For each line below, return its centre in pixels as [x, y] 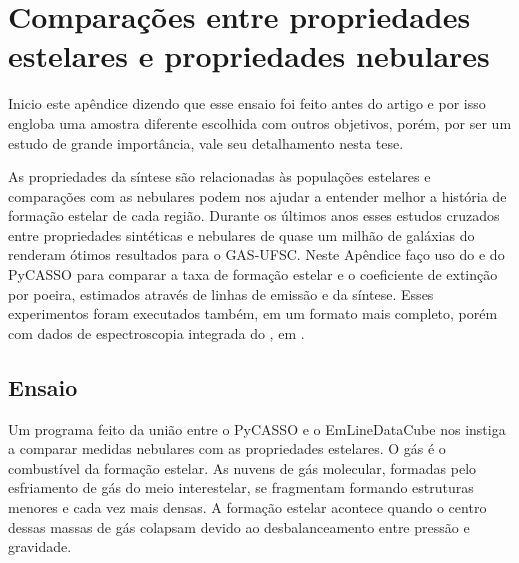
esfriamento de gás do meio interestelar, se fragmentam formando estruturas [241, 487]
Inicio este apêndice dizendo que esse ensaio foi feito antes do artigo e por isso [247, 103]
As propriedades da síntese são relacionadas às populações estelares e [219, 176]
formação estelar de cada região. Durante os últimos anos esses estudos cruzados [254, 215]
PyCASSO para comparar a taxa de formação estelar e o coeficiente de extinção [253, 274]
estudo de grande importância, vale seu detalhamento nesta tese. [206, 142]
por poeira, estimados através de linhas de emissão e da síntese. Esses [221, 293]
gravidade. [40, 546]
